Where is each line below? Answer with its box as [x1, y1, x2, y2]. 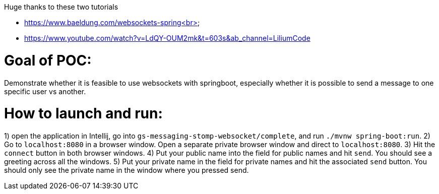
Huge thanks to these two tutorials [4, 3, 118, 11]
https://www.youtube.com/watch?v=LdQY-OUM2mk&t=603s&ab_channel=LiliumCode [24, 34, 310, 42]
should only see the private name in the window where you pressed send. [4, 166, 249, 174]
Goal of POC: [4, 51, 92, 69]
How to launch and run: [4, 105, 163, 122]
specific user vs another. [4, 87, 86, 96]
